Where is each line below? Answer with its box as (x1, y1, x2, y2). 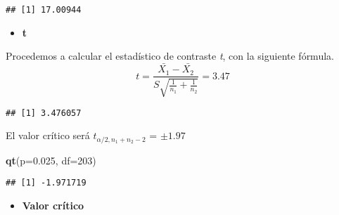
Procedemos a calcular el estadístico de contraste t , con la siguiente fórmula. (6, 48, 334, 63)
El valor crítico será (6, 128, 90, 143)
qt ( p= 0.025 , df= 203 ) (6, 152, 96, 167)
